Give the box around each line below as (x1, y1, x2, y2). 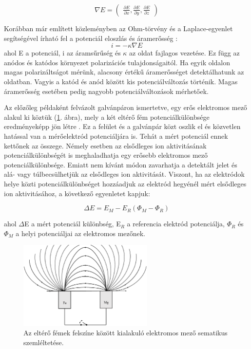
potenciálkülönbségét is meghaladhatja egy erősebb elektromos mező (4, 150, 208, 160)
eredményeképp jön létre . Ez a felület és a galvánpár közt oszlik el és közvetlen (4, 121, 241, 131)
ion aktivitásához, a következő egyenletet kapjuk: (4, 188, 150, 198)
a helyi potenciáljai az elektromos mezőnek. (16, 228, 146, 238)
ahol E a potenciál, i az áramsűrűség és (4, 48, 121, 58)
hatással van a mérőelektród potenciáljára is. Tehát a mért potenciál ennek (4, 130, 228, 141)
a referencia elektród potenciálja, (127, 219, 225, 229)
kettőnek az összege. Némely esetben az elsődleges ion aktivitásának (4, 140, 207, 150)
